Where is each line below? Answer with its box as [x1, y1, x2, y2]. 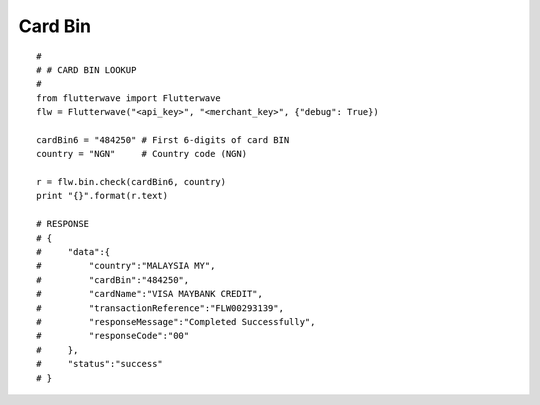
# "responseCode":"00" [36, 330, 190, 342]
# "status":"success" [36, 358, 164, 370]
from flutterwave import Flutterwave [36, 92, 222, 104]
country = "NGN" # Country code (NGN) [36, 148, 248, 160]
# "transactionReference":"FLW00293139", [36, 302, 285, 314]
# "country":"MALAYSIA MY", [36, 260, 216, 272]
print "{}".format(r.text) [36, 190, 169, 202]
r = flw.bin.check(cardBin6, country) [36, 176, 227, 188]
